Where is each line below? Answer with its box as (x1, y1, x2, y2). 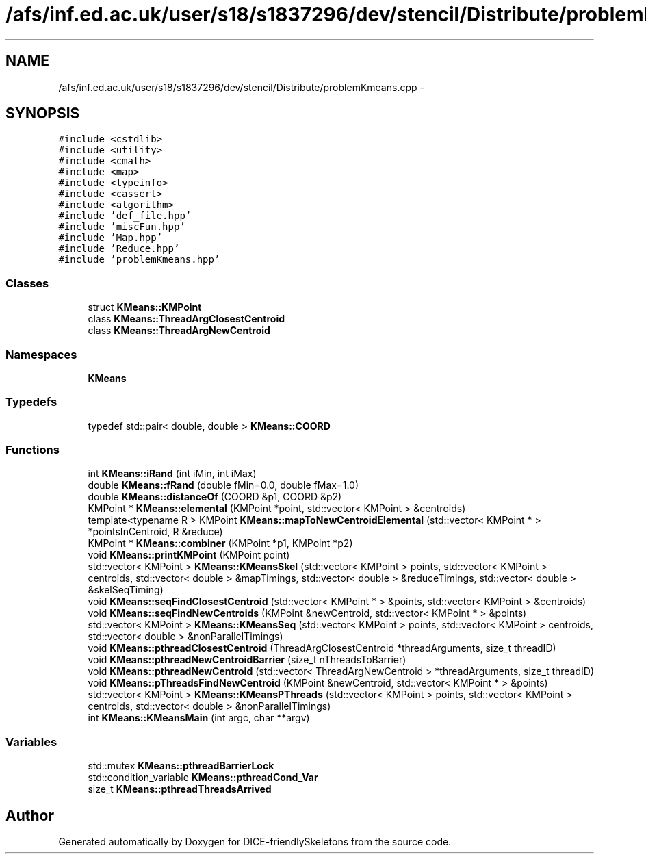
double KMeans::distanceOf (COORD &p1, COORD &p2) (88, 491, 342, 503)
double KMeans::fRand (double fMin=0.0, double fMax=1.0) (88, 479, 359, 491)
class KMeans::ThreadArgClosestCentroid (88, 313, 285, 325)
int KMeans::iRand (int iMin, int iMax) (88, 467, 257, 480)
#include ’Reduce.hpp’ (58, 243, 180, 255)
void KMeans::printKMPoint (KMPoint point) (88, 549, 290, 561)
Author (5, 806, 54, 824)
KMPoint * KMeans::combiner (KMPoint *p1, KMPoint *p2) (88, 537, 353, 550)
